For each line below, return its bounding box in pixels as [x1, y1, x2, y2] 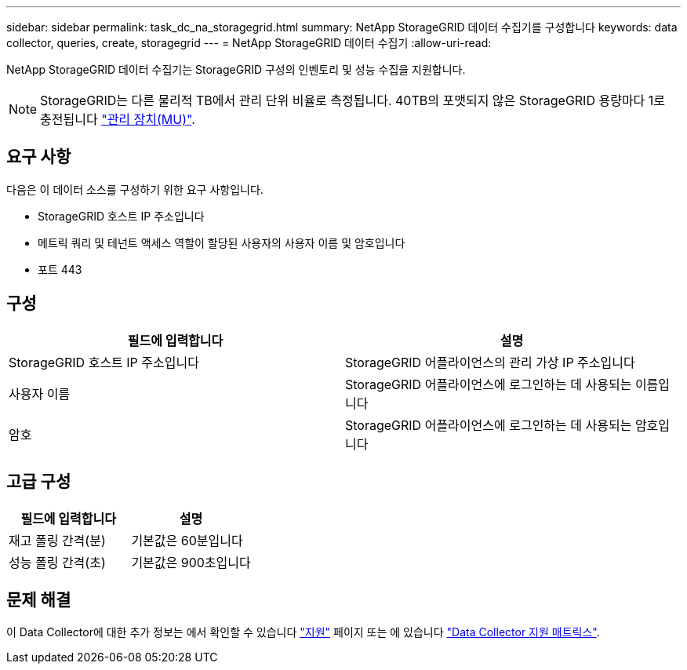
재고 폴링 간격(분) [9, 532, 106, 548]
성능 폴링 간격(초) [9, 554, 106, 570]
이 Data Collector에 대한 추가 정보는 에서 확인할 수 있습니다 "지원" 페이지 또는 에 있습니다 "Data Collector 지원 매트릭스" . [6, 625, 600, 639]
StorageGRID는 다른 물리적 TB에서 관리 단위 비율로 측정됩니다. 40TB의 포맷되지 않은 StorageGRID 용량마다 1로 [40, 93, 666, 108]
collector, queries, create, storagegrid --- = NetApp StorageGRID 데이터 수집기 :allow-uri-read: [6, 36, 492, 49]
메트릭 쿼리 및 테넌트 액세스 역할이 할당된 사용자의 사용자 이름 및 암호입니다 [38, 235, 405, 249]
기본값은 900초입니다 [131, 554, 251, 570]
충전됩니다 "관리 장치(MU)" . [40, 111, 195, 127]
